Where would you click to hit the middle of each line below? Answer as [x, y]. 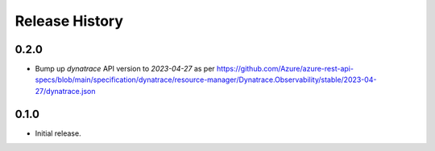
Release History [69, 21]
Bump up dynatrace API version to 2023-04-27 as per [125, 69]
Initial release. [58, 133]
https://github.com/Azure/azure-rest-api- [285, 69]
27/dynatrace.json [65, 91]
